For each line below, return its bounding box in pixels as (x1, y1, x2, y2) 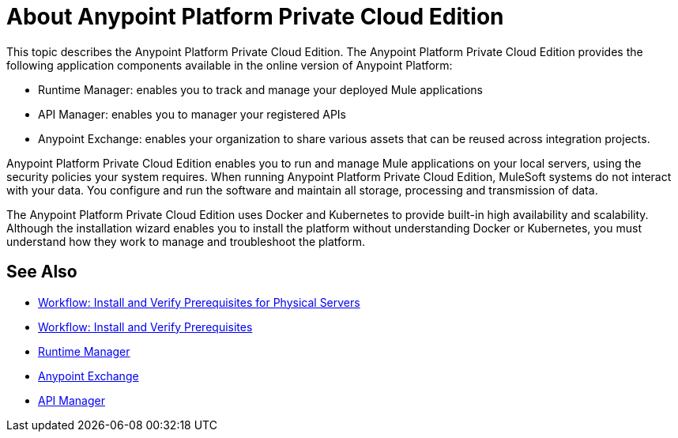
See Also (6, 262, 77, 282)
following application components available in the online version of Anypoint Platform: (6, 58, 453, 72)
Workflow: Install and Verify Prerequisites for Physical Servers (38, 295, 360, 309)
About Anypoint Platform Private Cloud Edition (6, 3, 504, 30)
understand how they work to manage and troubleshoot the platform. (6, 234, 366, 248)
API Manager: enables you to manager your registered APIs (38, 107, 346, 121)
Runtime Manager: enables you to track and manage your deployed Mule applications (38, 82, 483, 96)
